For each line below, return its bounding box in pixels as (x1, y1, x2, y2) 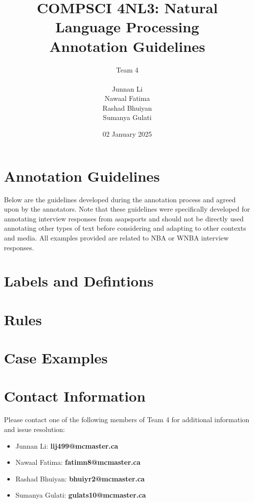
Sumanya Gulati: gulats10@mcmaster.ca (15, 490, 146, 500)
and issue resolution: (4, 424, 65, 434)
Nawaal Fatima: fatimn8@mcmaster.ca (15, 457, 140, 467)
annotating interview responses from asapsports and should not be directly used (4, 213, 244, 223)
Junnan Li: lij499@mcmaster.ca (15, 440, 118, 451)
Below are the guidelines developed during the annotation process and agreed (4, 194, 236, 204)
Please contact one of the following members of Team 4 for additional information (4, 414, 250, 425)
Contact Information (4, 386, 146, 406)
